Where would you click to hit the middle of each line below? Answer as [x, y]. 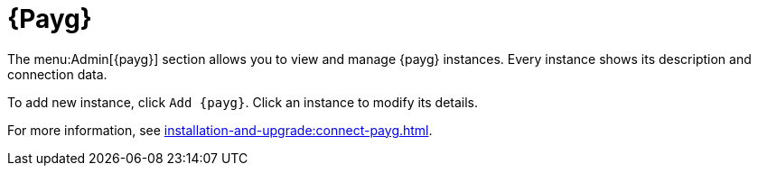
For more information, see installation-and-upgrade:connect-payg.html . [220, 130]
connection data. [57, 74]
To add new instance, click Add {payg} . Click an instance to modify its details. [243, 102]
